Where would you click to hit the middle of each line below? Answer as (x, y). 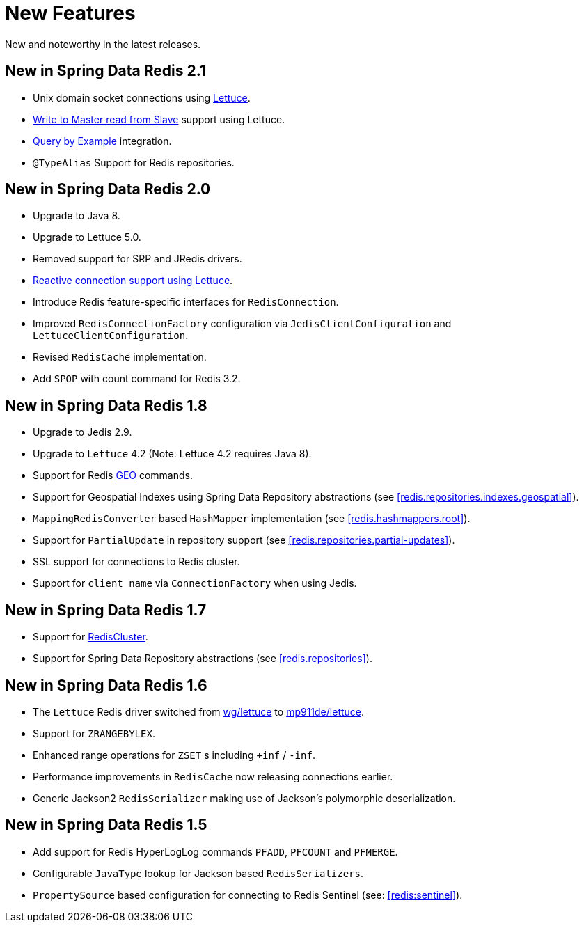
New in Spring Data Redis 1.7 (106, 610)
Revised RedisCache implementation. (120, 357)
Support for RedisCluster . (90, 637)
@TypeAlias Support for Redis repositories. (134, 162)
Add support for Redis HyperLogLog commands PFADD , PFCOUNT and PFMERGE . (215, 851)
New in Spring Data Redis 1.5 (106, 825)
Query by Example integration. (102, 141)
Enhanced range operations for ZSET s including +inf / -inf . (174, 755)
